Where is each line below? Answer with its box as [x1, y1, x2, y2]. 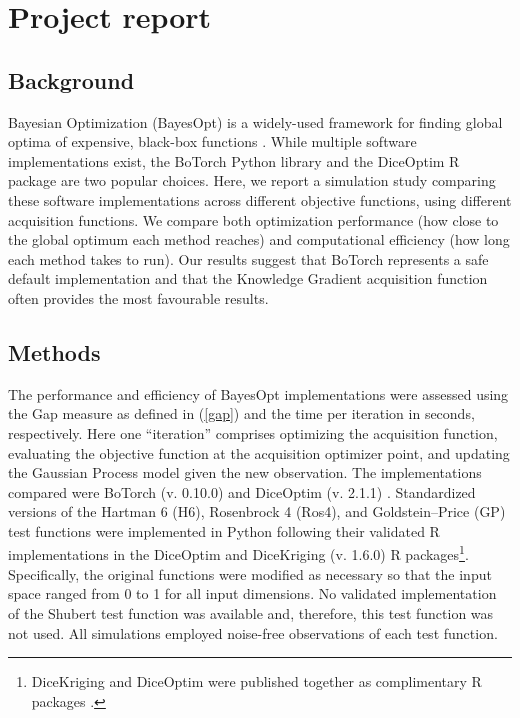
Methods [8, 336, 101, 367]
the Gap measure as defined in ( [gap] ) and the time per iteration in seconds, [8, 403, 475, 424]
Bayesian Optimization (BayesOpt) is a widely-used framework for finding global [8, 111, 503, 132]
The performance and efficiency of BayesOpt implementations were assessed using [8, 383, 509, 404]
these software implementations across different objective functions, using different [8, 189, 512, 210]
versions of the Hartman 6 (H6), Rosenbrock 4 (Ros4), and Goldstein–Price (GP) [8, 501, 506, 522]
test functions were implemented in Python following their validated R [8, 520, 440, 541]
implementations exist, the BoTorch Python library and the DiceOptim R [8, 150, 460, 171]
